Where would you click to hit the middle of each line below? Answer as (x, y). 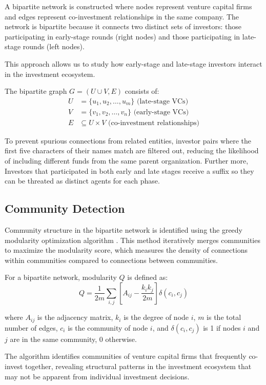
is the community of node (108, 327)
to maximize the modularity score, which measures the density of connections (126, 250)
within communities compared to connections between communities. (111, 260)
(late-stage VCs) (163, 101)
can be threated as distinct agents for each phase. (82, 181)
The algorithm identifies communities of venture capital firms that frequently (126, 356)
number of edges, (31, 327)
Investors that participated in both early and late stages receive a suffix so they (129, 170)
